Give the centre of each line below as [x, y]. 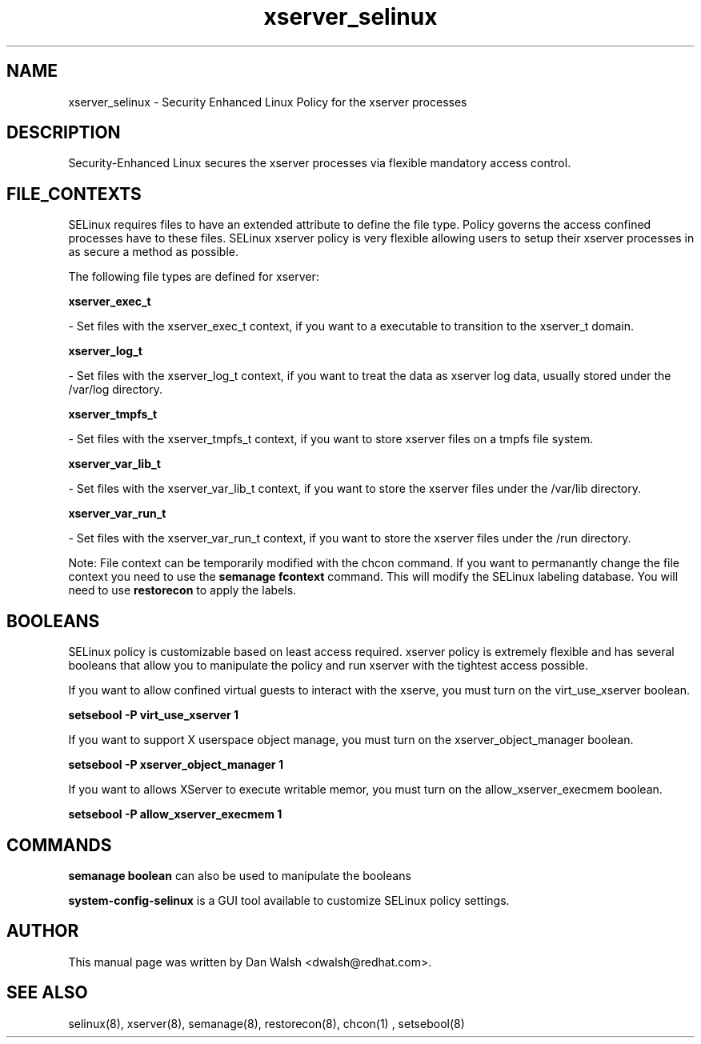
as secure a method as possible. [154, 252]
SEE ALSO [47, 993]
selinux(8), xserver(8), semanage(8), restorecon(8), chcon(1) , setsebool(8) [266, 1023]
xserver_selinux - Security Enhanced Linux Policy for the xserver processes [268, 102]
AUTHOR [43, 931]
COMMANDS [59, 845]
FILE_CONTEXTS [74, 194]
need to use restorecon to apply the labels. [182, 590]
